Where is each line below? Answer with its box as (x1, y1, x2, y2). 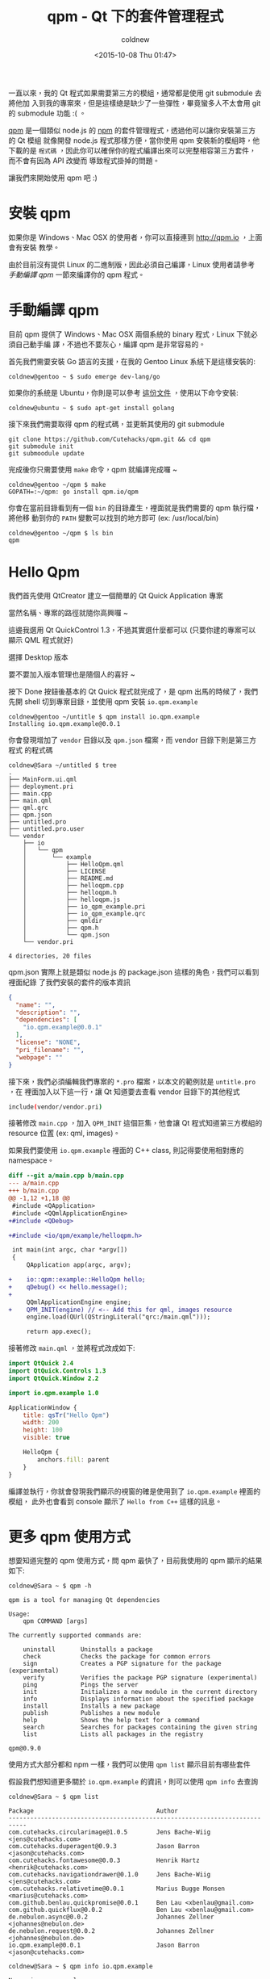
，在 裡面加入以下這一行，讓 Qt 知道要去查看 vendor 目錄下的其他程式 (8, 1087, 240, 1096)
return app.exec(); (26, 1327, 92, 1336)
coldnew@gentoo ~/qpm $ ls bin (8, 529, 114, 537)
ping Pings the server (23, 1681, 139, 1689)
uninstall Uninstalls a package (23, 1646, 153, 1654)
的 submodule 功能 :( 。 (8, 108, 87, 118)
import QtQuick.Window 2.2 (8, 1374, 99, 1382)
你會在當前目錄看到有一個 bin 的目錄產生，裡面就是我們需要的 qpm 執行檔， (8, 502, 261, 513)
